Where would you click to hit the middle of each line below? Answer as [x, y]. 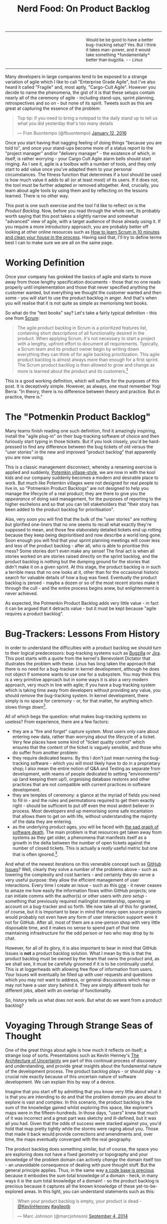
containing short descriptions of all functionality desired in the [81, 333]
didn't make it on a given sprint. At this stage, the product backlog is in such [83, 567]
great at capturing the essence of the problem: [53, 108]
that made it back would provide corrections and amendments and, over [79, 1134]
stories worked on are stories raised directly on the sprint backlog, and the [82, 556]
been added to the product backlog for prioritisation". [60, 509]
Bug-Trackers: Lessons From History [83, 633]
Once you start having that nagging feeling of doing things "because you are [83, 143]
